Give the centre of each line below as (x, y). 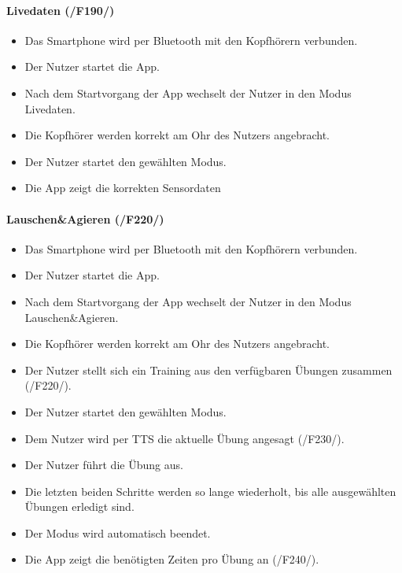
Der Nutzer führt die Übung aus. (104, 465)
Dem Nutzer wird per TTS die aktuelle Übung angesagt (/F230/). (184, 438)
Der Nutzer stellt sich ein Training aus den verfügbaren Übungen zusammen (208, 370)
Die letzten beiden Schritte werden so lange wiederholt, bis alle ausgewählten (210, 491)
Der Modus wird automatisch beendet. (118, 532)
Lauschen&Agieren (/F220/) (85, 218)
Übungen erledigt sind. (79, 506)
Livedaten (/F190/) (61, 10)
